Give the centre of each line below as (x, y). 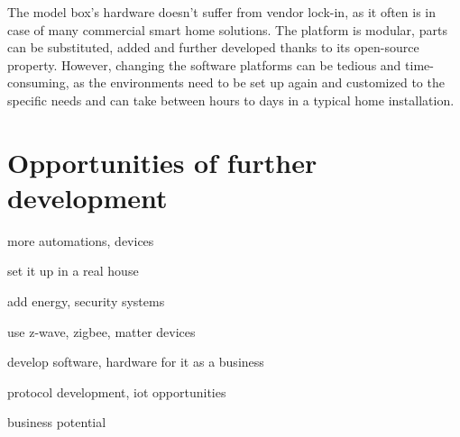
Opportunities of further (162, 162)
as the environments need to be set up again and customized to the (259, 82)
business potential (57, 422)
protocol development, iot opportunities (117, 391)
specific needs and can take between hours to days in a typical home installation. (231, 100)
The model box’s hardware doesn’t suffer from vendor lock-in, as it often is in (222, 12)
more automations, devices (81, 240)
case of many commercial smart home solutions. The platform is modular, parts (227, 29)
